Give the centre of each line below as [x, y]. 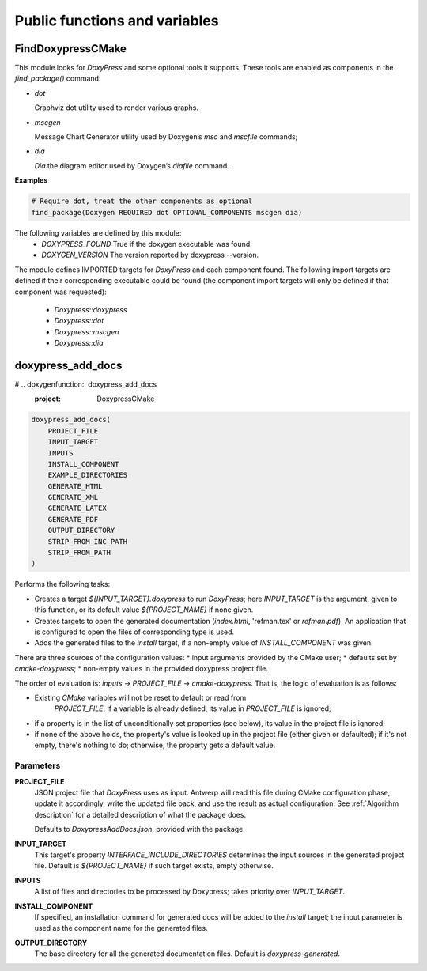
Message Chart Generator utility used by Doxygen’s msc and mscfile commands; [166, 137]
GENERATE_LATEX [77, 508]
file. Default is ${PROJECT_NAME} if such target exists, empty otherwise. [154, 866]
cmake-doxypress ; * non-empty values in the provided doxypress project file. [142, 669]
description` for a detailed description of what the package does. [140, 814]
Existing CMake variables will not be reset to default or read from [140, 697]
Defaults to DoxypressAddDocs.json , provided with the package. [140, 829]
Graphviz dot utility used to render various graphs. [117, 108]
